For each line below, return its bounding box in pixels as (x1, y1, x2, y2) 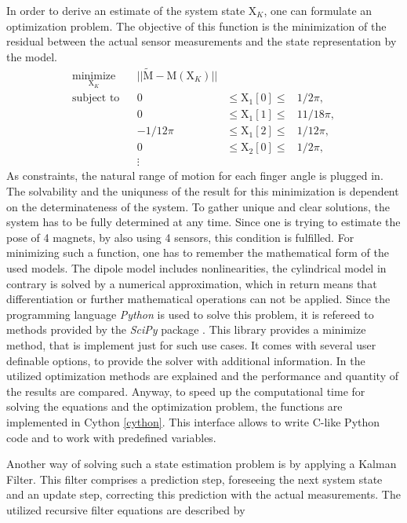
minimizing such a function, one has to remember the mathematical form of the (6, 244, 389, 261)
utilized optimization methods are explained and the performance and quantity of (6, 368, 398, 384)
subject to (72, 93, 120, 104)
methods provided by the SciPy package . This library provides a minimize (6, 321, 366, 338)
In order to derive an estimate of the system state (6, 2, 245, 18)
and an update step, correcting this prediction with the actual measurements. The (6, 486, 401, 503)
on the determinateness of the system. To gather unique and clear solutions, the (6, 198, 391, 214)
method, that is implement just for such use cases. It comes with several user (6, 336, 376, 353)
